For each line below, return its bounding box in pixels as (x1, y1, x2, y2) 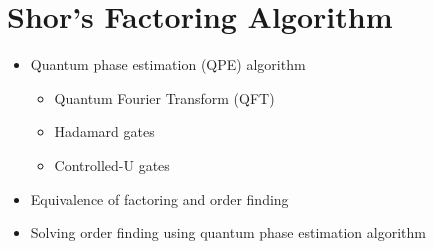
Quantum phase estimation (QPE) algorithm (30, 54, 306, 75)
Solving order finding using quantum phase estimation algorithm (30, 222, 426, 243)
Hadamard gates (54, 121, 155, 142)
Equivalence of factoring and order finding (30, 188, 289, 209)
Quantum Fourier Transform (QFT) (54, 87, 275, 108)
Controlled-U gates (54, 154, 170, 175)
